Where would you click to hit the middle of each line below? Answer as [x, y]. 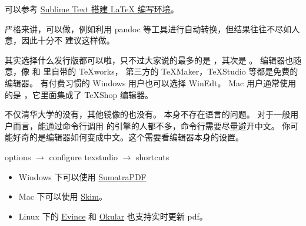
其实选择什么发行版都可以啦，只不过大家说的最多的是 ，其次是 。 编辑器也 [149, 60]
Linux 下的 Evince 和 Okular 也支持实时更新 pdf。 [113, 216]
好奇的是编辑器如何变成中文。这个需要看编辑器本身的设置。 [128, 137]
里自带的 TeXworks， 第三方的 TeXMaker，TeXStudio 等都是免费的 [171, 71]
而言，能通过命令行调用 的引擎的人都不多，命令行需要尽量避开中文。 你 [152, 125]
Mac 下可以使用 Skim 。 [63, 196]
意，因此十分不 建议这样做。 [60, 40]
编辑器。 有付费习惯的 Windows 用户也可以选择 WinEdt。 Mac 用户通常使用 [150, 82]
